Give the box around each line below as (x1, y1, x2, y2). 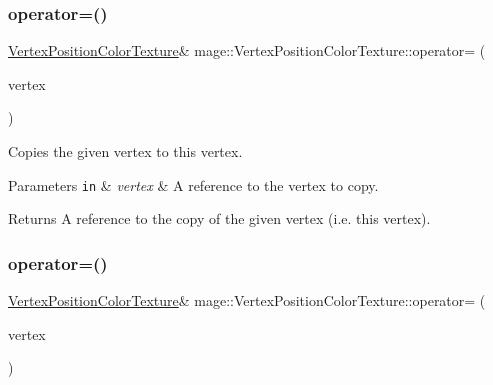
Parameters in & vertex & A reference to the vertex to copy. (8, 174, 379, 195)
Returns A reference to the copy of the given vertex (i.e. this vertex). (8, 208, 431, 229)
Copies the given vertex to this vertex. (8, 141, 243, 161)
